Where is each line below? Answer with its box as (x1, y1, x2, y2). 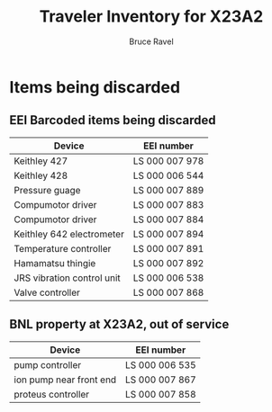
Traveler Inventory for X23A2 (39, 6, 264, 27)
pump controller (14, 358, 82, 371)
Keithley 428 (14, 169, 68, 182)
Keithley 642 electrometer (14, 228, 124, 240)
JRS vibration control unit (14, 272, 122, 284)
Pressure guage (14, 184, 81, 196)
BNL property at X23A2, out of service (9, 317, 230, 332)
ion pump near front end (14, 373, 117, 386)
